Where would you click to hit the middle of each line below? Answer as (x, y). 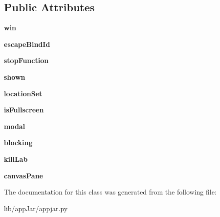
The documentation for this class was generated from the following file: (110, 192)
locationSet (23, 93)
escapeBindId (27, 44)
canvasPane (23, 175)
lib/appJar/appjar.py (36, 208)
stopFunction (26, 60)
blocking (18, 142)
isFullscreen (24, 110)
